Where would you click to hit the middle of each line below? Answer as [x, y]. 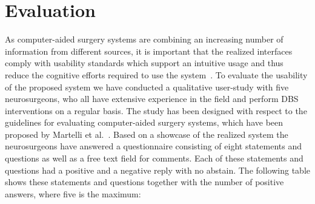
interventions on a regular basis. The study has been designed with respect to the [156, 110]
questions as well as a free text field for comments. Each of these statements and [154, 158]
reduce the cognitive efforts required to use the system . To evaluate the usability [156, 74]
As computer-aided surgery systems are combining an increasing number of [144, 39]
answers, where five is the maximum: [73, 193]
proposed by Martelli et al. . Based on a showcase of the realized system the [147, 134]
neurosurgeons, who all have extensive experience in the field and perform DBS [152, 99]
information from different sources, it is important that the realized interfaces [149, 51]
